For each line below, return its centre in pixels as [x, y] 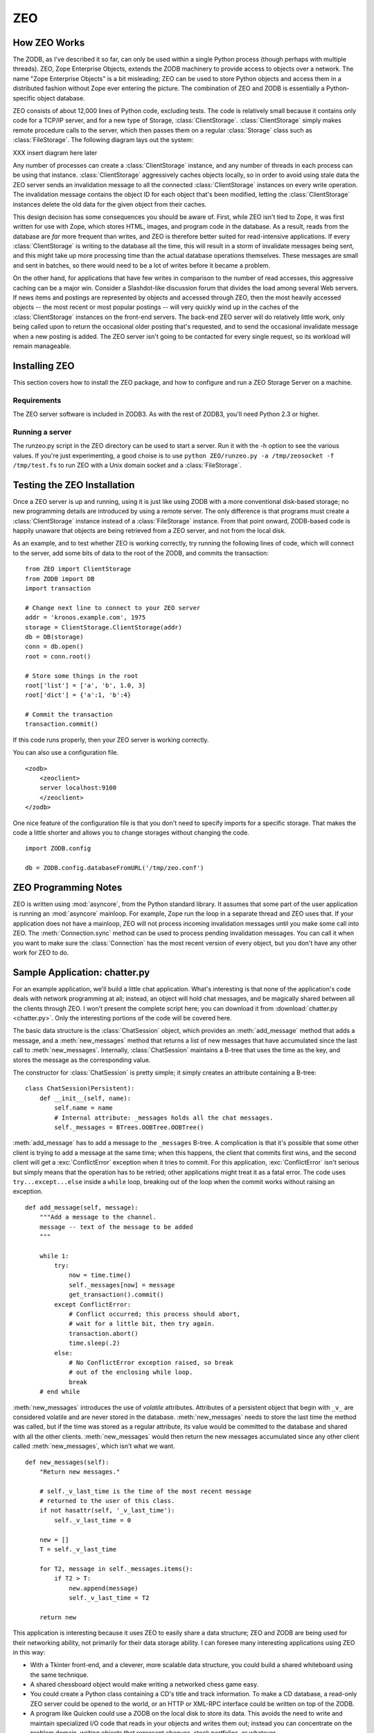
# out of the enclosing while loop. [131, 1372]
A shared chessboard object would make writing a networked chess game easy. [144, 1684]
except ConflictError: [93, 1304]
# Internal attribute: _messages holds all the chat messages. [164, 1117]
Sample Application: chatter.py [81, 972]
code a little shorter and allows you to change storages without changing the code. [131, 833]
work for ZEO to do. [41, 952]
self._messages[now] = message [122, 1285]
